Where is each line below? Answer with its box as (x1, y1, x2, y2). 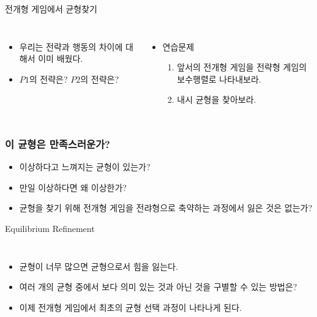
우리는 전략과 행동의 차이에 (19, 40, 123, 53)
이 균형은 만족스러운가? (5, 136, 110, 151)
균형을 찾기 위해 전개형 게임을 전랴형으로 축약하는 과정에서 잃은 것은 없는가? (19, 201, 313, 214)
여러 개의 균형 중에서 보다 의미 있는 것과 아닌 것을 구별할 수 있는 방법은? (19, 280, 297, 293)
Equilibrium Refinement (5, 222, 95, 234)
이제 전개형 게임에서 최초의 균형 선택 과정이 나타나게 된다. (19, 300, 242, 313)
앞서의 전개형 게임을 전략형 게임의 (177, 61, 307, 73)
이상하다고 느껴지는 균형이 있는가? (19, 160, 151, 173)
